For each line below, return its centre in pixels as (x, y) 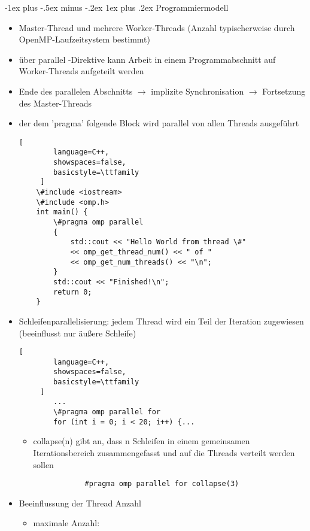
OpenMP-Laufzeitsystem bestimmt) (84, 39)
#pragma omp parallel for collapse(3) (162, 484)
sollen (43, 464)
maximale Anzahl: (66, 523)
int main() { (62, 212)
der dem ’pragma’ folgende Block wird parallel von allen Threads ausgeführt (159, 123)
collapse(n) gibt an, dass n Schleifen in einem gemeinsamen (142, 441)
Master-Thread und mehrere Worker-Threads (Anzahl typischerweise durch (157, 27)
